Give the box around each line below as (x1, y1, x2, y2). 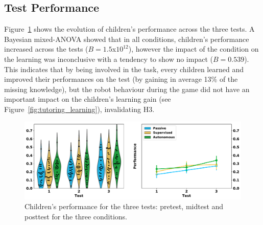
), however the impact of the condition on (128, 43, 259, 54)
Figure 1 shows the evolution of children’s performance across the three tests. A (4, 24, 255, 34)
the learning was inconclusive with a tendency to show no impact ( (4, 53, 213, 64)
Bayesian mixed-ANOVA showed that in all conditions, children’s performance (4, 33, 249, 44)
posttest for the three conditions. (25, 211, 127, 221)
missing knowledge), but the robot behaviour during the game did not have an (4, 83, 250, 94)
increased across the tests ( (4, 43, 88, 54)
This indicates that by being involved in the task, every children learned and (4, 63, 244, 74)
